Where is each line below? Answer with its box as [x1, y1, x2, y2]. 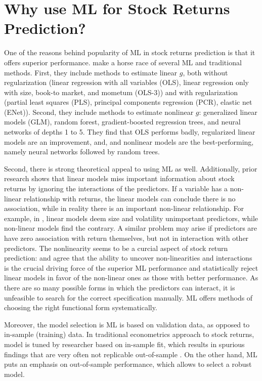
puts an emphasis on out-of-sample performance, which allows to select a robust [4, 359, 252, 369]
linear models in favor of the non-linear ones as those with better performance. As [4, 272, 258, 283]
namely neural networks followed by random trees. [4, 146, 160, 157]
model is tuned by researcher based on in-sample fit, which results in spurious [4, 338, 245, 349]
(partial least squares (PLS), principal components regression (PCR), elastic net [4, 97, 252, 107]
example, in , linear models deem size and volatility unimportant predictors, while [4, 213, 258, 223]
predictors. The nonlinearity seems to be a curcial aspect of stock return [4, 242, 228, 253]
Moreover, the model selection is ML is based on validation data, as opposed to [4, 319, 250, 329]
